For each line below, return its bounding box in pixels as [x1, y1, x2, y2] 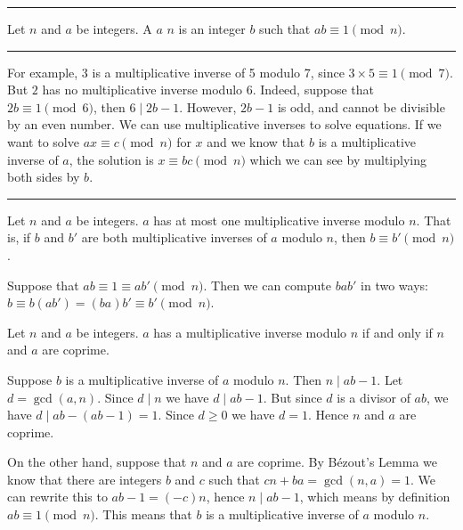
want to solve [7, 132, 79, 151]
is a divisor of [337, 387, 410, 406]
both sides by [7, 167, 80, 186]
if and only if [361, 322, 433, 341]
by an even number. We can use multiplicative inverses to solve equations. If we [7, 115, 442, 134]
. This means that [94, 505, 192, 524]
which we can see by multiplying [249, 150, 426, 168]
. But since [263, 387, 322, 406]
